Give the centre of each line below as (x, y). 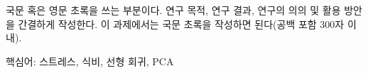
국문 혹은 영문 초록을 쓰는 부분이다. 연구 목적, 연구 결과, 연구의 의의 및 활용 (173, 10)
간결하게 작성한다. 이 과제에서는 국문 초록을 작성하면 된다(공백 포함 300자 (181, 24)
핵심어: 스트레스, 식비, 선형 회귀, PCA (90, 61)
